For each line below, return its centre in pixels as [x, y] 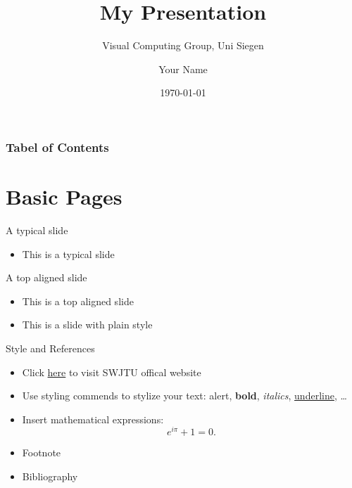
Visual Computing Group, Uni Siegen [183, 45]
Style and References [50, 348]
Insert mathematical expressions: [93, 419]
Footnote [42, 452]
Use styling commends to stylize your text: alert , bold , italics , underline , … [184, 396]
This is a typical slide [68, 253]
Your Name [183, 69]
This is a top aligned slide [78, 301]
